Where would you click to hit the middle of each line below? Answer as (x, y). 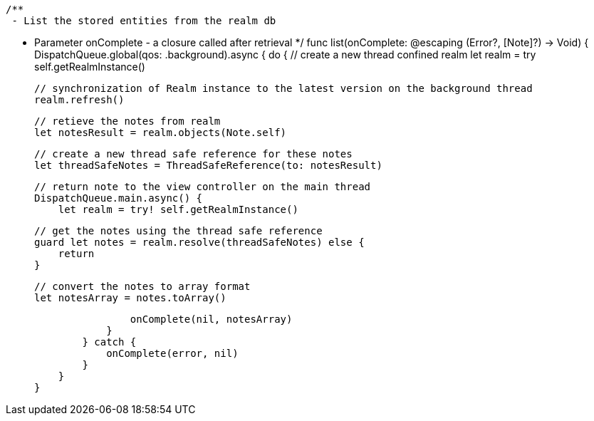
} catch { (109, 342)
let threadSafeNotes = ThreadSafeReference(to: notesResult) (208, 165)
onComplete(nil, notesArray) (211, 319)
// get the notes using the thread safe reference (178, 231)
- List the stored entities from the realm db (144, 21)
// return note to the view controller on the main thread (203, 187)
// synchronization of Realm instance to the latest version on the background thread (283, 88)
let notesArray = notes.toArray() (130, 298)
